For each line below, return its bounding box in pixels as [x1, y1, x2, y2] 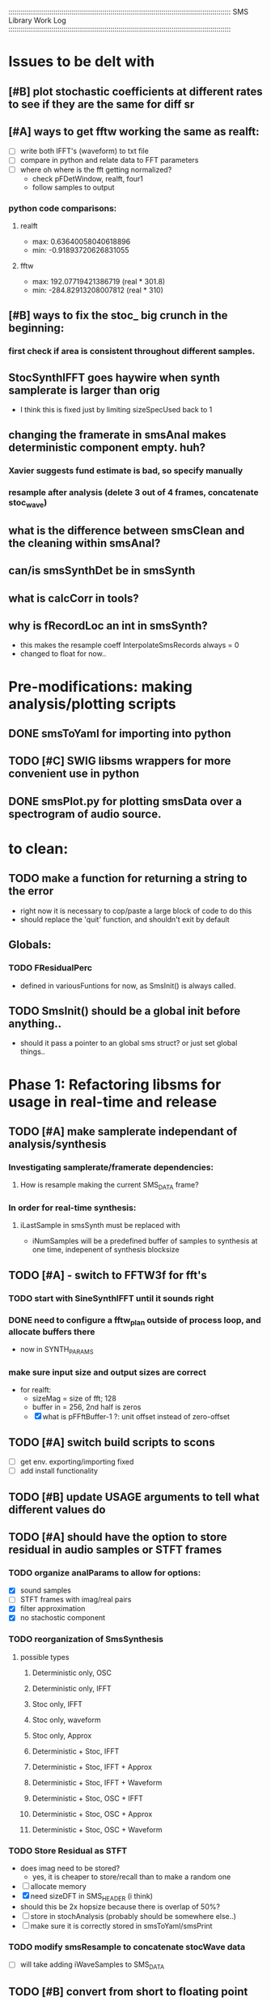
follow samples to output [32, 182, 115, 192]
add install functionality [19, 1466, 99, 1476]
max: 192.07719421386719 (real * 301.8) [32, 276, 166, 286]
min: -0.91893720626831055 [32, 245, 129, 254]
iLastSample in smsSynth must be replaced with [19, 1221, 180, 1230]
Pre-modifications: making [8, 677, 193, 696]
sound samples [19, 1585, 71, 1595]
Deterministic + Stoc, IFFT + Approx [32, 1762, 152, 1772]
